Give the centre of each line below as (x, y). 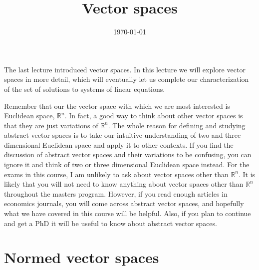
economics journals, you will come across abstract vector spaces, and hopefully (124, 203)
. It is (247, 174)
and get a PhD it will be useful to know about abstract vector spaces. (111, 223)
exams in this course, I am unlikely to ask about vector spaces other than (116, 174)
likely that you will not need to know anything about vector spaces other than (124, 184)
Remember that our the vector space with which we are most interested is (117, 106)
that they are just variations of (51, 125)
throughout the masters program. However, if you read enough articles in (116, 193)
